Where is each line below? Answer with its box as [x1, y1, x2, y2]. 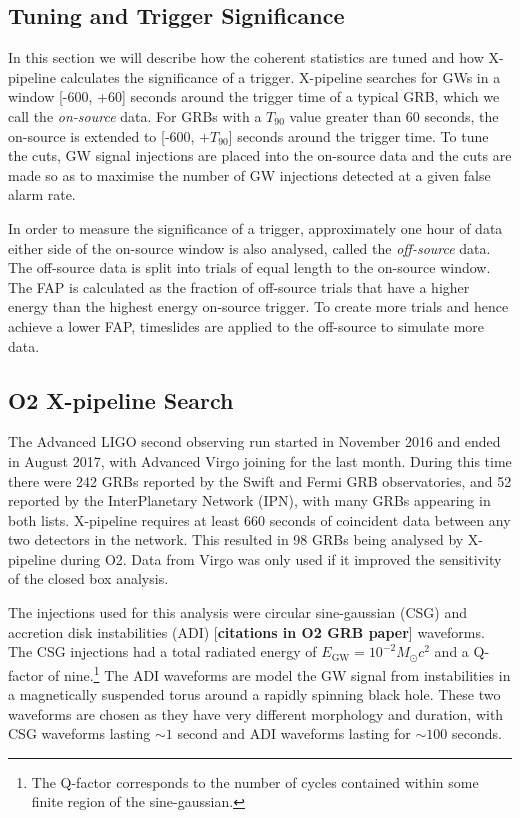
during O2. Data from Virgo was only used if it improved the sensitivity [60, 548, 502, 569]
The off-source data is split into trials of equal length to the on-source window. [8, 257, 491, 278]
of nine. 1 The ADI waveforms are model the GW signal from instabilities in [48, 661, 511, 685]
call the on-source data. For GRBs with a [8, 105, 262, 126]
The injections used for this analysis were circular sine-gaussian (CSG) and [8, 602, 467, 623]
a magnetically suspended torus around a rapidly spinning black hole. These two [8, 684, 501, 705]
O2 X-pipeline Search [8, 384, 234, 415]
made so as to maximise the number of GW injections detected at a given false [8, 164, 491, 185]
